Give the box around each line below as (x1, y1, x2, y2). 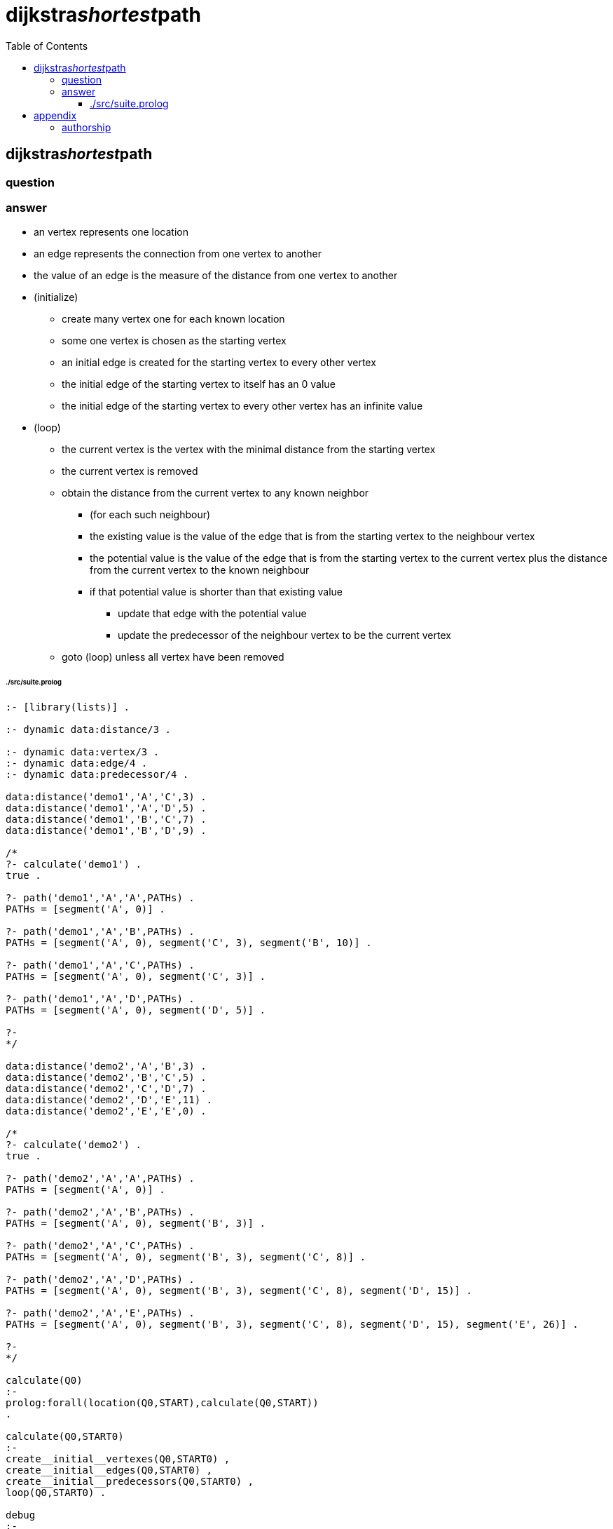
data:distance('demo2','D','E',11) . (6, 1094, 213, 1106)
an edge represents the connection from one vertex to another (34, 248, 322, 260)
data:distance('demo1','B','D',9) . (6, 825, 207, 837)
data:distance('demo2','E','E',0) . (6, 1105, 207, 1117)
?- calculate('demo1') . (6, 858, 142, 870)
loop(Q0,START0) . (6, 1487, 106, 1499)
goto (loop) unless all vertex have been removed (62, 651, 284, 664)
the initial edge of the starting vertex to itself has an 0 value (62, 378, 336, 391)
